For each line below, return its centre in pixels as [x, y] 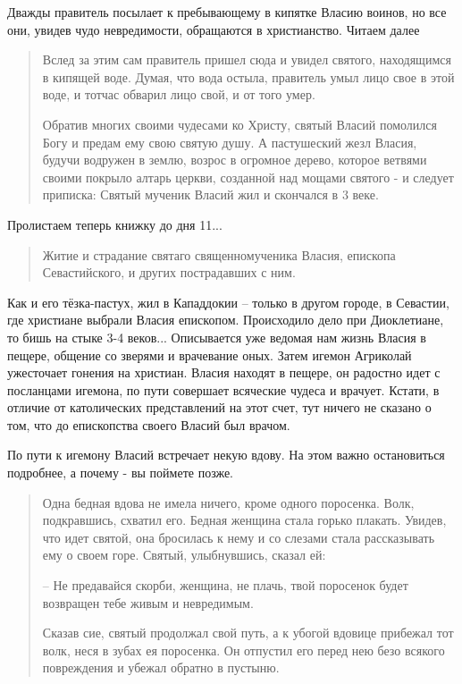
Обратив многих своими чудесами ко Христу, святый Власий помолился [239, 124]
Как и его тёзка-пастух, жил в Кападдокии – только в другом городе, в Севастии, [228, 302]
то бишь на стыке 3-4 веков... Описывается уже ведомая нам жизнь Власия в [217, 337]
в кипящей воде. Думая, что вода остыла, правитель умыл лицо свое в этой [248, 76]
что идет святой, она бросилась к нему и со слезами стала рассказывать [239, 537]
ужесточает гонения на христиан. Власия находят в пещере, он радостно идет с [224, 372]
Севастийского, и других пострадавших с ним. [169, 272]
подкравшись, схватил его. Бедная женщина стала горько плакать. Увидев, [244, 520]
